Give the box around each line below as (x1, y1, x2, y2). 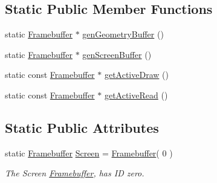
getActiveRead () (104, 88, 168, 101)
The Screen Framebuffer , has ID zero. (5, 167, 144, 179)
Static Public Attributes (5, 118, 159, 136)
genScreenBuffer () (82, 48, 152, 60)
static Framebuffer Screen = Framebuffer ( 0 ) (5, 146, 173, 159)
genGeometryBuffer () (82, 28, 164, 40)
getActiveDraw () (104, 68, 169, 81)
